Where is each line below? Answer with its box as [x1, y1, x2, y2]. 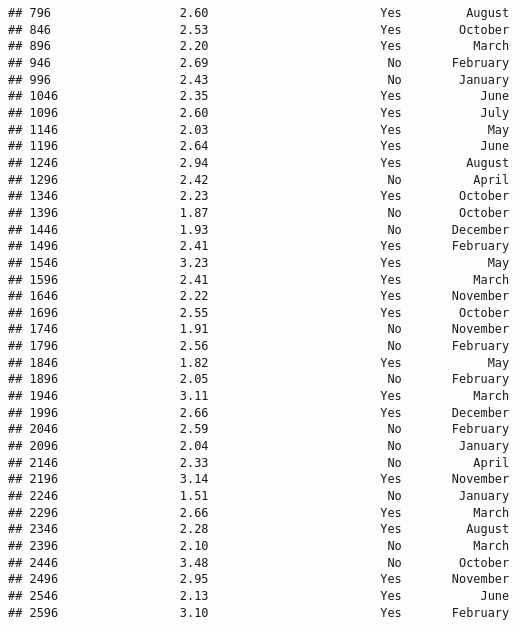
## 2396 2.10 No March [8, 539, 510, 553]
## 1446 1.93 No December [8, 222, 510, 237]
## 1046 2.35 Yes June [8, 89, 510, 104]
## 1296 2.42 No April [8, 172, 510, 187]
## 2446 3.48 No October [8, 555, 510, 570]
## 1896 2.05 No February [8, 372, 510, 387]
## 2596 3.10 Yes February [8, 605, 510, 620]
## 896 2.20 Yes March [8, 39, 510, 54]
